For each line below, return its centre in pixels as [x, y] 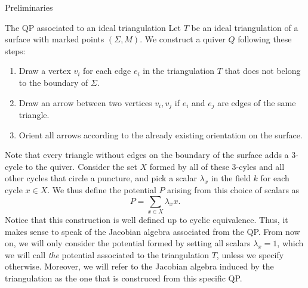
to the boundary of [53, 82]
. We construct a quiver [183, 39]
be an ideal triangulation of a [245, 27]
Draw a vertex [45, 71]
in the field [231, 178]
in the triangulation [179, 71]
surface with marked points [55, 39]
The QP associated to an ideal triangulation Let [93, 27]
